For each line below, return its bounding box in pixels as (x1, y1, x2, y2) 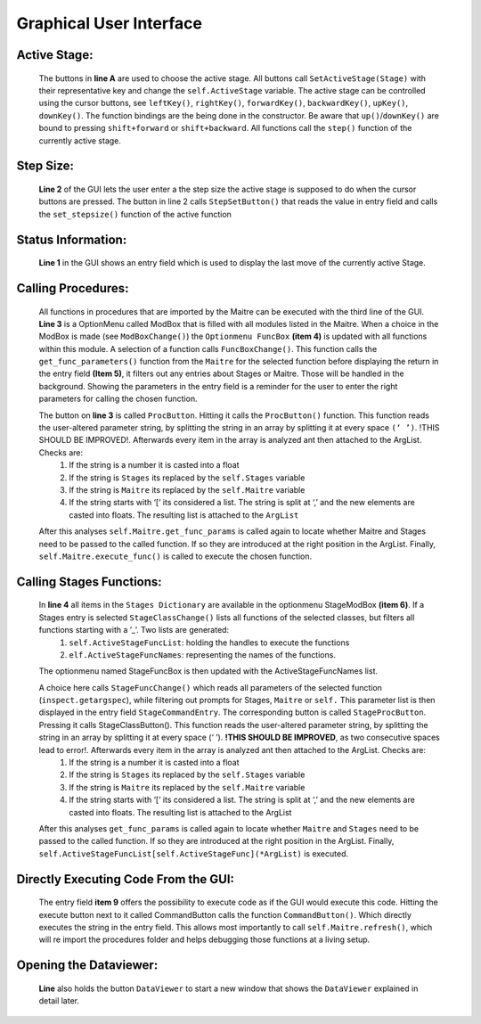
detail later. (38, 995, 80, 1006)
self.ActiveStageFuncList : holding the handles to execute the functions (69, 637, 350, 648)
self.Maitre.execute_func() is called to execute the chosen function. (38, 551, 312, 561)
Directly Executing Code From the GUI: (16, 872, 235, 887)
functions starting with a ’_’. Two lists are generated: (38, 625, 230, 635)
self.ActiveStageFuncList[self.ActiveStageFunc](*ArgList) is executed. (38, 848, 349, 859)
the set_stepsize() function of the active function (38, 209, 232, 219)
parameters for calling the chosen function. (38, 393, 198, 405)
